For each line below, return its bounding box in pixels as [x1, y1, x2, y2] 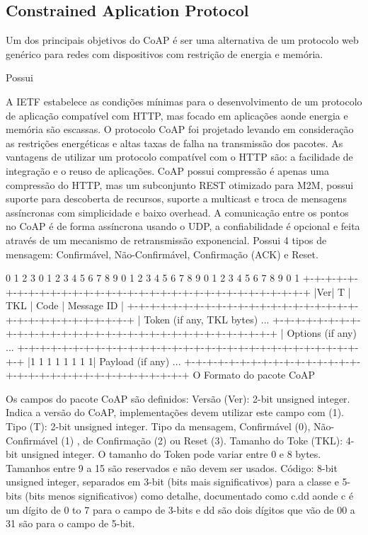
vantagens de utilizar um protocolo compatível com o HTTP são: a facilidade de [6, 149, 353, 164]
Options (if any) [287, 326, 357, 340]
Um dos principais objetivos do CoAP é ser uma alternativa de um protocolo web [6, 33, 359, 47]
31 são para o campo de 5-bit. [6, 516, 135, 531]
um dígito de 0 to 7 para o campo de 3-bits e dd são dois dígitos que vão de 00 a [6, 502, 355, 517]
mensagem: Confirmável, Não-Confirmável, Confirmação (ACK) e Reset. [6, 246, 318, 261]
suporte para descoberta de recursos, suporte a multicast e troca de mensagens [6, 191, 347, 206]
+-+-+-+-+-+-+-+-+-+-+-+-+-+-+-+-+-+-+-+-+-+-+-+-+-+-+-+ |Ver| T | [6, 284, 351, 299]
